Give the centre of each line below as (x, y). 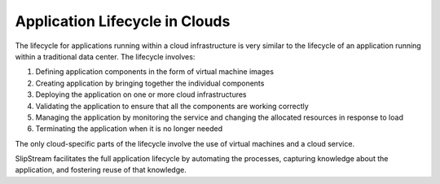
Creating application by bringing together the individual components (150, 83)
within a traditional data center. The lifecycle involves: (105, 56)
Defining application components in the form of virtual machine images (155, 72)
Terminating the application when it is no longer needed (129, 129)
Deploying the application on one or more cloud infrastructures (141, 94)
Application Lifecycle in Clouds (123, 21)
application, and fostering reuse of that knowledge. (101, 170)
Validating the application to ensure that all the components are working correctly (172, 106)
